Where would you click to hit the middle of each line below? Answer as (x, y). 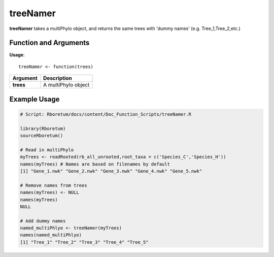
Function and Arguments (49, 43)
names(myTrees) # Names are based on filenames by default (95, 164)
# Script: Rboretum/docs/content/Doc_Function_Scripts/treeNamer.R (106, 114)
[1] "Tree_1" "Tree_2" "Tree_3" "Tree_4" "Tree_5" (84, 242)
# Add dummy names (43, 221)
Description (58, 78)
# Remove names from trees (54, 185)
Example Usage (35, 99)
